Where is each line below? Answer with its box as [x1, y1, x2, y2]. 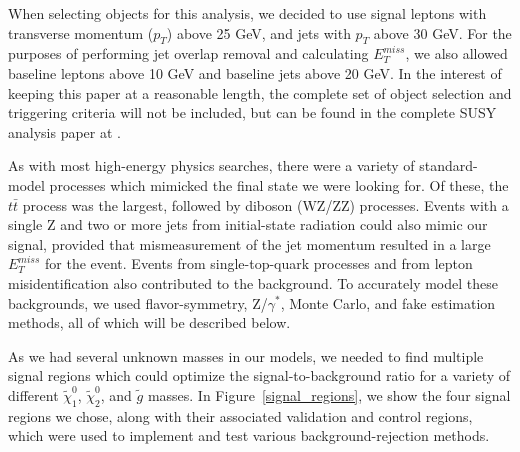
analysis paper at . [8, 121, 121, 142]
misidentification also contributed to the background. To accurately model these [8, 272, 498, 293]
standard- [419, 155, 478, 176]
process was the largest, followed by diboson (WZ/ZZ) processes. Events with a [22, 194, 509, 215]
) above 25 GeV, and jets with [166, 22, 351, 43]
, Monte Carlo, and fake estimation [280, 292, 496, 313]
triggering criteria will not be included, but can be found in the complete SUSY [8, 102, 497, 123]
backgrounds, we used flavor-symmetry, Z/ [8, 292, 268, 313]
